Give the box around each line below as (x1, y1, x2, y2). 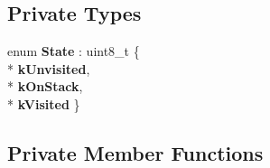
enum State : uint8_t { (7, 42, 140, 61)
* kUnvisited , (7, 59, 90, 78)
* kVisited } (7, 94, 80, 113)
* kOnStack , (7, 77, 83, 96)
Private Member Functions (7, 138, 264, 166)
